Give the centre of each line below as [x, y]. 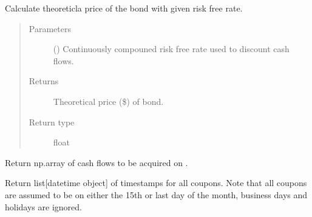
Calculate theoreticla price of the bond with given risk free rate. [124, 8]
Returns [44, 81]
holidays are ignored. [43, 206]
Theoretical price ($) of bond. [108, 101]
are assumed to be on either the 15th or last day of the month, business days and [156, 194]
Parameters [50, 28]
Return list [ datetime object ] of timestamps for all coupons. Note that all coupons [156, 183]
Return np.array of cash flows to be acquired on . [97, 162]
